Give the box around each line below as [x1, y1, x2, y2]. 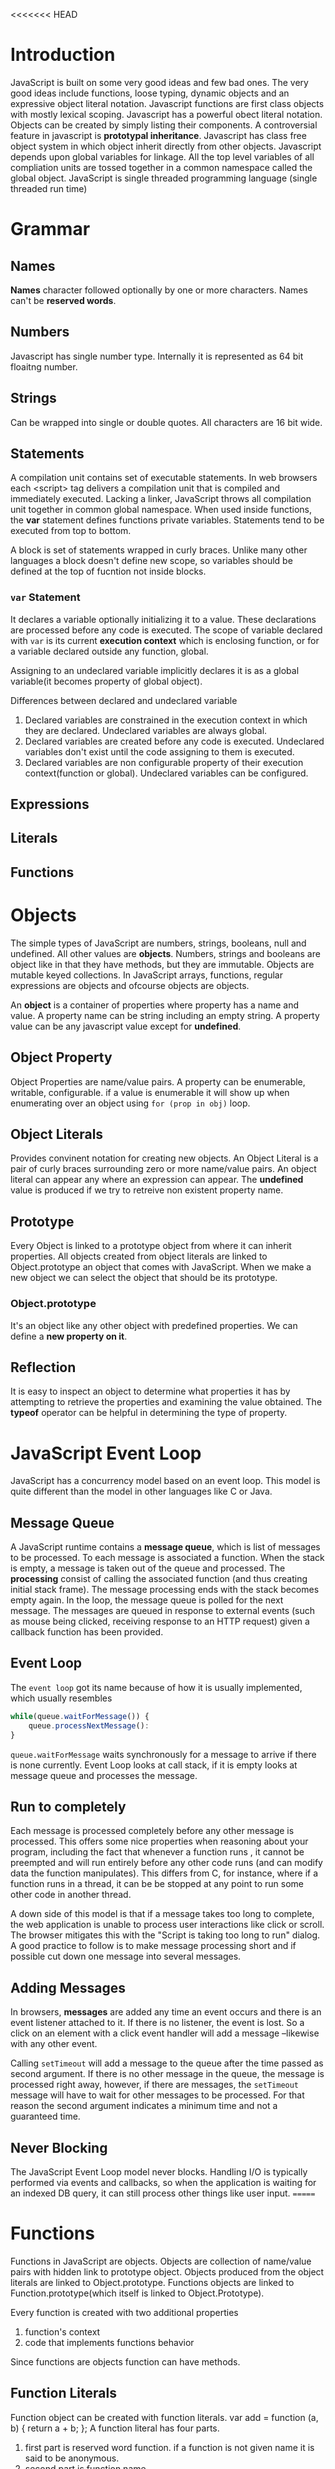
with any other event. [10, 2038, 98, 2050]
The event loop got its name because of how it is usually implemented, [10, 1681, 303, 1693]
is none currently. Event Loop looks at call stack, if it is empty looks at [10, 1759, 298, 1771]
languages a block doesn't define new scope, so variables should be [10, 555, 293, 567]
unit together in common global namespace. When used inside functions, [10, 504, 313, 516]
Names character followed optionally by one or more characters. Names [10, 284, 308, 296]
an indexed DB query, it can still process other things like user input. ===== [10, 2187, 316, 2199]
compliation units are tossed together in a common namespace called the [10, 161, 313, 173]
